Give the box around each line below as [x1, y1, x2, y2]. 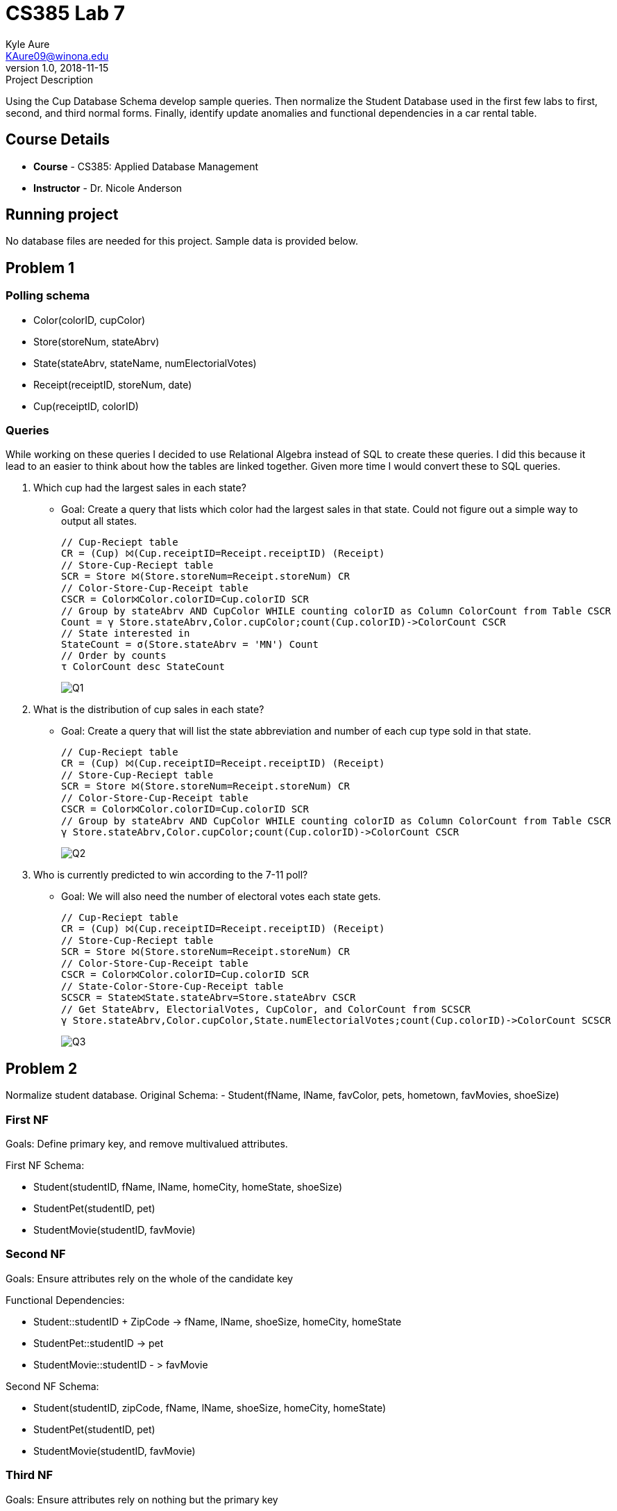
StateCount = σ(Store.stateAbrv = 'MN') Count [61, 639, 319, 651]
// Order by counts [61, 650, 167, 662]
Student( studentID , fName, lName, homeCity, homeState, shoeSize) [33, 1181, 342, 1193]
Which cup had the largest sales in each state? [33, 482, 246, 494]
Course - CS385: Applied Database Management [33, 160, 259, 172]
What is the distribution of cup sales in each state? [33, 703, 264, 716]
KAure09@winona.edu [6, 49, 109, 62]
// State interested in [61, 628, 190, 639]
